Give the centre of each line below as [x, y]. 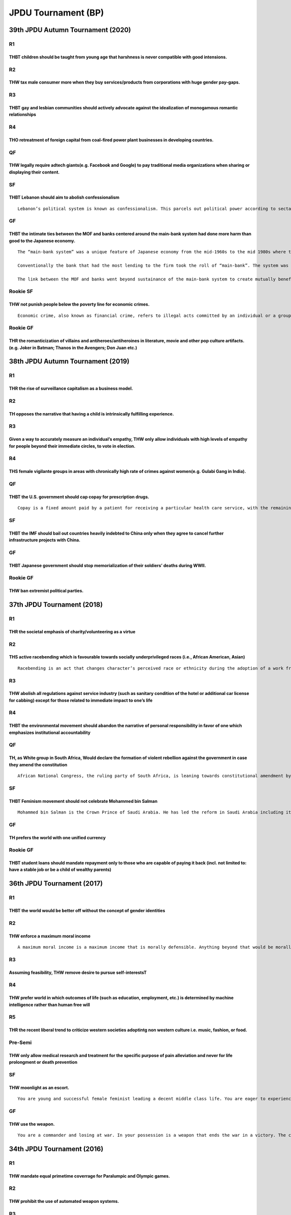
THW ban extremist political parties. [46, 591]
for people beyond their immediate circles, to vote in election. [72, 446]
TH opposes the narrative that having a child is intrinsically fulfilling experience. [91, 414]
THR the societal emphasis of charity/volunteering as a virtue [72, 631]
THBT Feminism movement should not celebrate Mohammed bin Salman [83, 801]
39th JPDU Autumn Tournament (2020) [70, 30]
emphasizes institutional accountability [50, 732]
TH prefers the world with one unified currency [57, 837]
